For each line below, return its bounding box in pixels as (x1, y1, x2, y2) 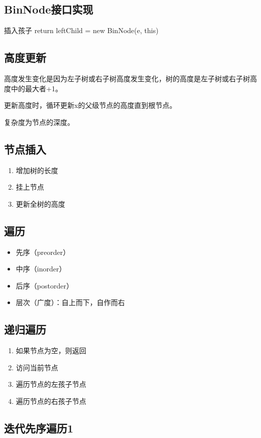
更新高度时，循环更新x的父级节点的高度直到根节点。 (4, 100, 177, 110)
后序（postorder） (16, 280, 73, 290)
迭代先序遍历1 (4, 420, 74, 435)
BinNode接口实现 (4, 2, 93, 17)
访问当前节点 (16, 362, 58, 372)
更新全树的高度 (16, 198, 65, 209)
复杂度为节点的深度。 (4, 116, 74, 127)
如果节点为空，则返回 (16, 345, 86, 356)
